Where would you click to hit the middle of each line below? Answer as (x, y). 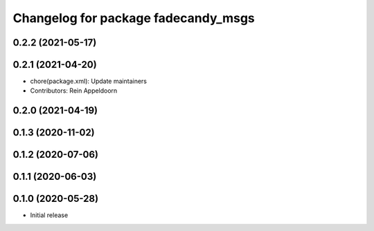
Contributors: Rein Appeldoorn (74, 91)
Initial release (49, 215)
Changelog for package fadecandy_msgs (134, 18)
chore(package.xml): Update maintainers (88, 81)
